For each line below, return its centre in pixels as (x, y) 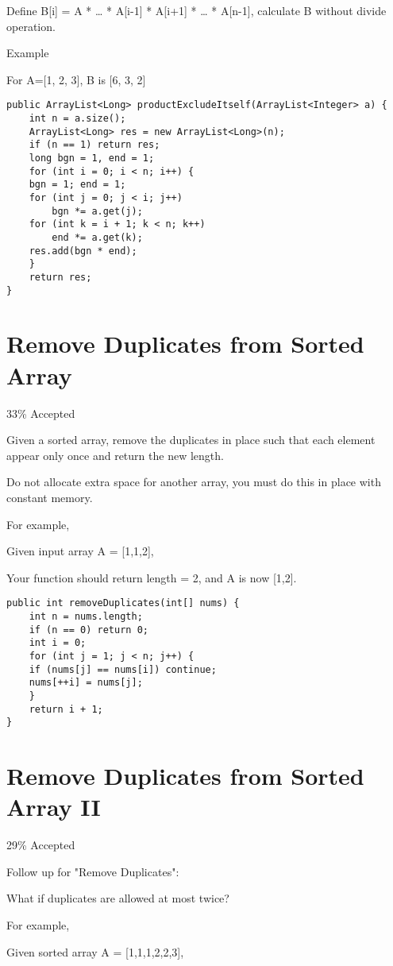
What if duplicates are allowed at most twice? (118, 898)
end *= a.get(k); (97, 237)
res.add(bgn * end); (83, 251)
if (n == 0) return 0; (89, 630)
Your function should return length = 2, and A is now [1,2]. (152, 577)
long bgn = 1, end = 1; (92, 158)
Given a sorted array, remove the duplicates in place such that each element (191, 440)
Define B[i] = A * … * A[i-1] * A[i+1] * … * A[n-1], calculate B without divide (196, 10)
